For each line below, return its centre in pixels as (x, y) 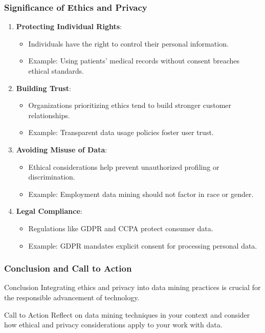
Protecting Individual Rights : (69, 26)
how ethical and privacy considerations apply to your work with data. (113, 325)
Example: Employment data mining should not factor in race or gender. (141, 194)
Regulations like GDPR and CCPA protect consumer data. (121, 228)
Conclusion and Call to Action (68, 268)
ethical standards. (56, 71)
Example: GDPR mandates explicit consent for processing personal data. (143, 245)
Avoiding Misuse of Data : (62, 149)
